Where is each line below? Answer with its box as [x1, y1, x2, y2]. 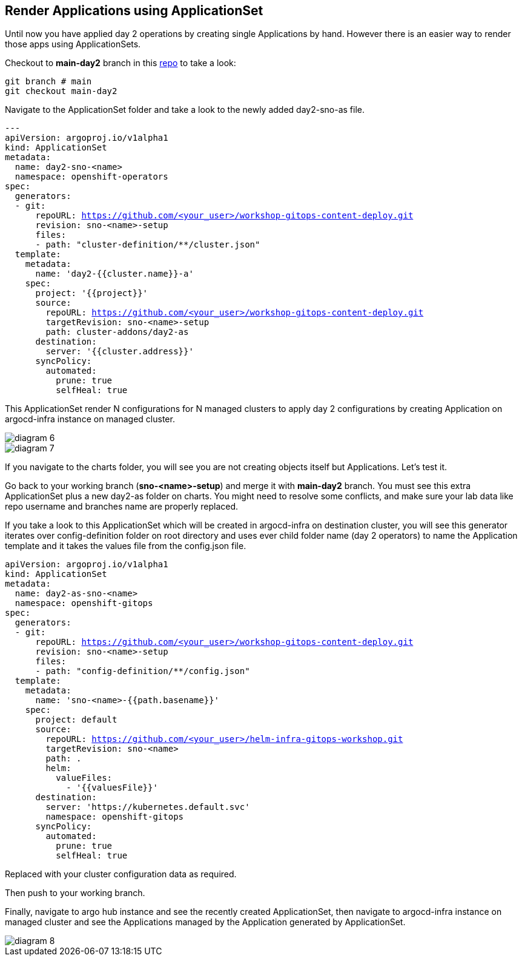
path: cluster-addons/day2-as [45, 327, 189, 337]
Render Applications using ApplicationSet [5, 3, 263, 18]
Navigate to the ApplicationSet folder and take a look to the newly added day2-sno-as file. [5, 104, 365, 115]
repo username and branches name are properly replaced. [5, 501, 239, 512]
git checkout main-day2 [5, 86, 117, 96]
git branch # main [5, 76, 92, 87]
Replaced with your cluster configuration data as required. [5, 869, 237, 880]
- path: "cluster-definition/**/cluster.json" [35, 240, 260, 250]
